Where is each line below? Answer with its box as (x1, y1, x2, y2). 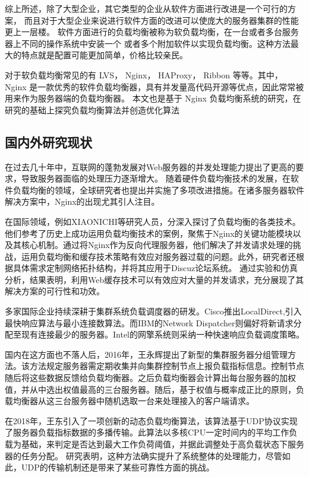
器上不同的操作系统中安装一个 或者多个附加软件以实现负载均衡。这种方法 (5, 37, 291, 49)
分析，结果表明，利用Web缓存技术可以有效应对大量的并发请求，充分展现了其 (5, 273, 304, 285)
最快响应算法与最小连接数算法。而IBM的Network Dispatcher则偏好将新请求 (5, 316, 294, 329)
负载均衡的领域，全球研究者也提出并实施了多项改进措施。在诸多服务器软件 (12, 183, 304, 196)
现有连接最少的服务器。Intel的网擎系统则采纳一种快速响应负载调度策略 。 (21, 328, 304, 341)
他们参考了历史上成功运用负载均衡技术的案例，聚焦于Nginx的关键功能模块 (5, 227, 293, 239)
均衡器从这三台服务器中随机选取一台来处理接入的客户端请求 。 (12, 395, 254, 407)
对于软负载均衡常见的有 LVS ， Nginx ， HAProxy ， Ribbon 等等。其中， (5, 68, 283, 81)
